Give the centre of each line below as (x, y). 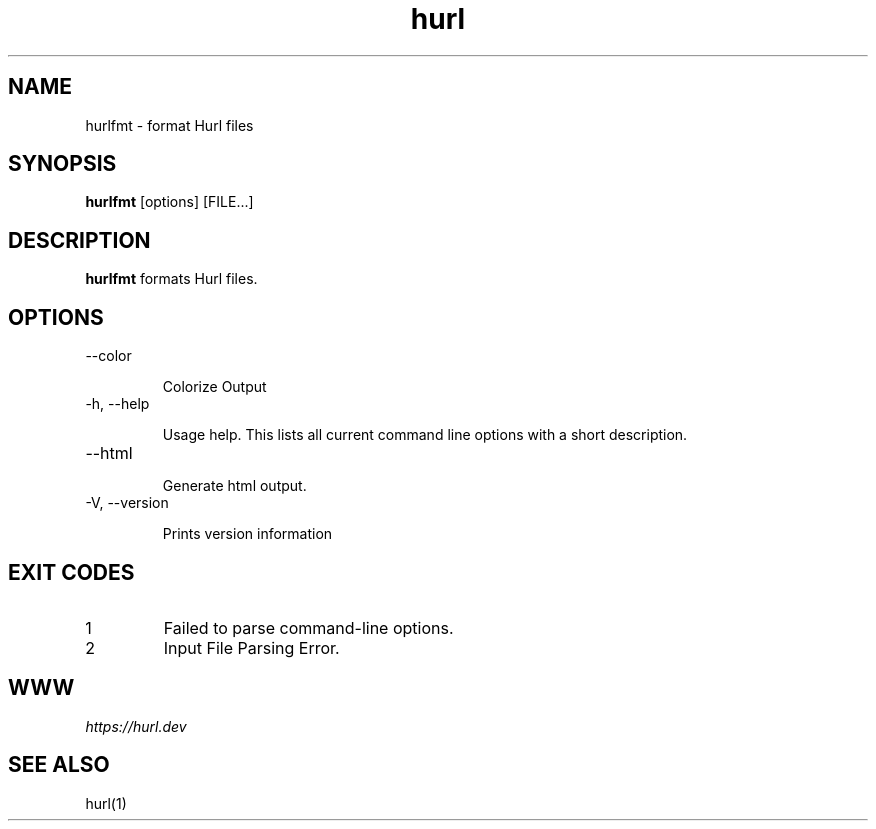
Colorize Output (214, 387)
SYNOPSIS (62, 164)
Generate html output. (234, 486)
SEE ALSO (59, 765)
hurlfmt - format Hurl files (169, 125)
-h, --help (117, 404)
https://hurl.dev (136, 726)
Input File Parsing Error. (251, 647)
